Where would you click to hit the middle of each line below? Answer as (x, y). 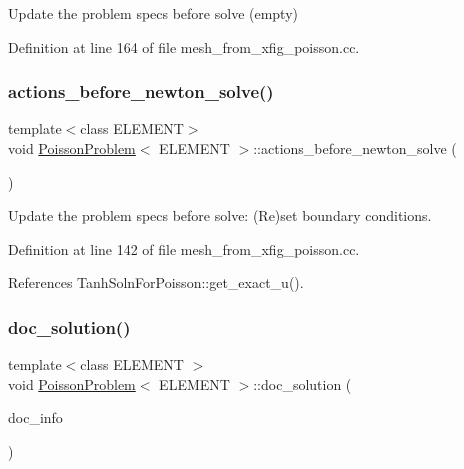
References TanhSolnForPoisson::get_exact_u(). (156, 282)
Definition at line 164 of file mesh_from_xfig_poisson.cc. (184, 46)
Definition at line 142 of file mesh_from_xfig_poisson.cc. (184, 248)
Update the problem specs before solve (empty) (153, 13)
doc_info (35, 417)
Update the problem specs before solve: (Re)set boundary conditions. (220, 215)
